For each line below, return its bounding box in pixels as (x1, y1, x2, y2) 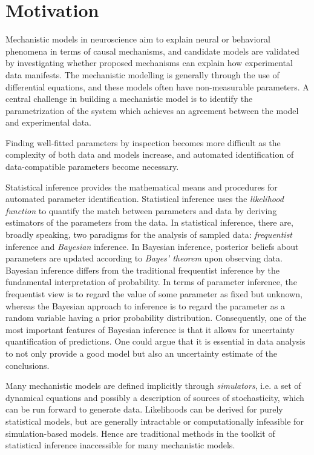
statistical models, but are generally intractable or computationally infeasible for (5, 414, 304, 427)
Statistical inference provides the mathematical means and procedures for (5, 180, 278, 193)
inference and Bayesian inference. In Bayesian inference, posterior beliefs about (5, 240, 299, 252)
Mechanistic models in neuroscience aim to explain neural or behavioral (5, 33, 270, 45)
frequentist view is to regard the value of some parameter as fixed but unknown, (5, 288, 303, 300)
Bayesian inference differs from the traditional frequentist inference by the (5, 263, 280, 276)
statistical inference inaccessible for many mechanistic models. (5, 439, 235, 451)
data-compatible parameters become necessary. (5, 160, 179, 173)
